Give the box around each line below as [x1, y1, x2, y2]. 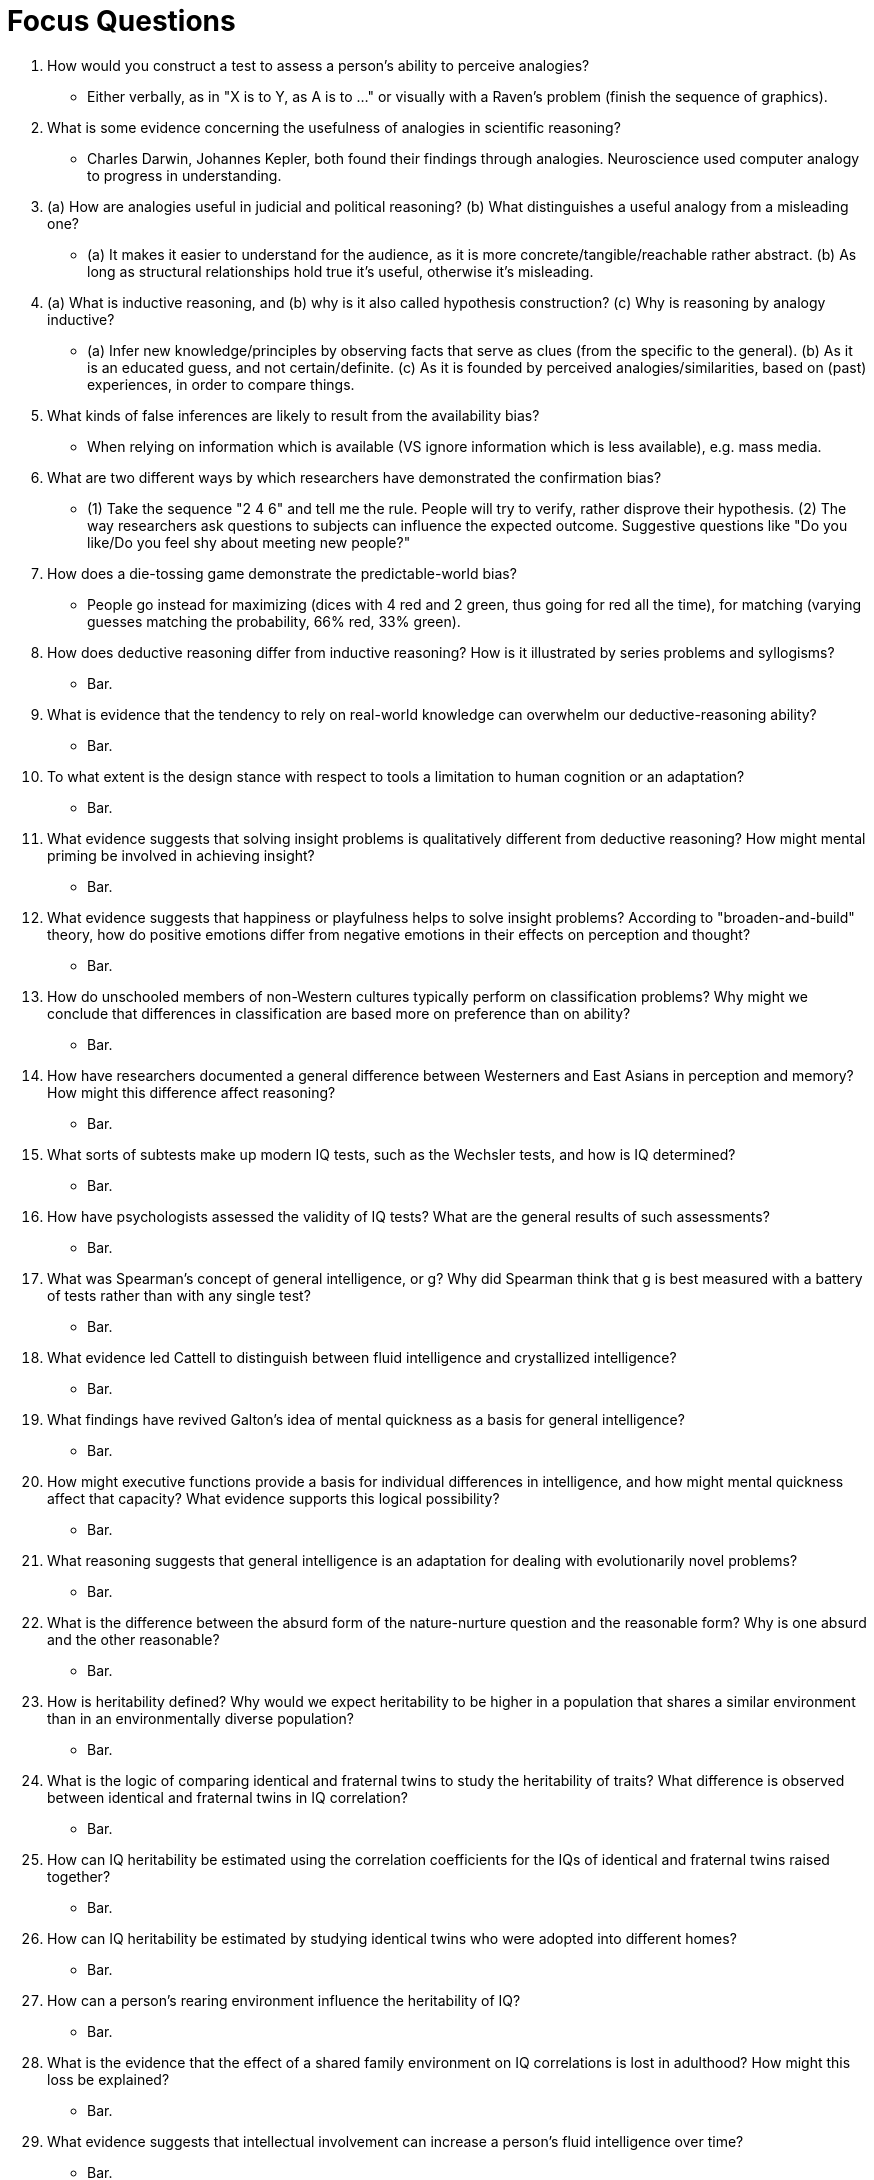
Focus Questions [7, 4, 236, 38]
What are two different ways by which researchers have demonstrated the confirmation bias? [47, 468, 662, 486]
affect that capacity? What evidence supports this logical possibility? [47, 1489, 500, 1507]
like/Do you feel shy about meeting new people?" [87, 533, 411, 551]
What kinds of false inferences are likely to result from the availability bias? [47, 406, 540, 424]
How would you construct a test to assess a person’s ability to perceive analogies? [47, 56, 590, 74]
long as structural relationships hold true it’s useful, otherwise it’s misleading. [87, 262, 594, 280]
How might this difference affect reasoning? [47, 1083, 336, 1101]
